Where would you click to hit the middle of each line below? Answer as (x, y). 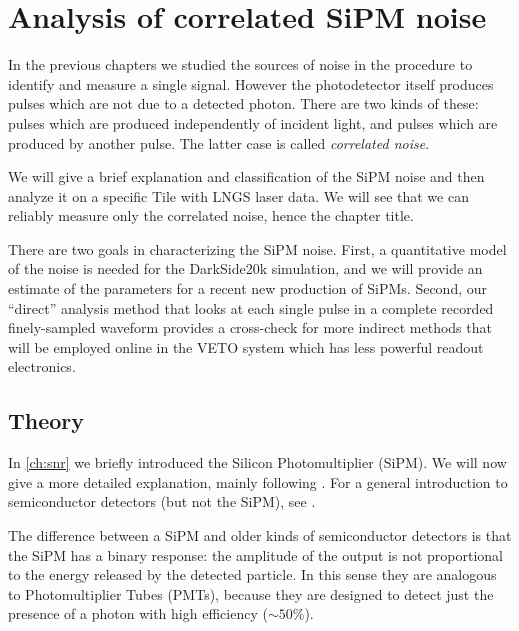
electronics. (42, 366)
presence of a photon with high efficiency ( (138, 613)
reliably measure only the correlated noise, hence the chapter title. (211, 215)
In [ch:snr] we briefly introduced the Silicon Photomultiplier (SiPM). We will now (257, 462)
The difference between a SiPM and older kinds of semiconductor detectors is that (260, 535)
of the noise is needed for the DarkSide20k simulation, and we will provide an (245, 268)
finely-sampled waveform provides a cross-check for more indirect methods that (250, 327)
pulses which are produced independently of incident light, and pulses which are (253, 122)
